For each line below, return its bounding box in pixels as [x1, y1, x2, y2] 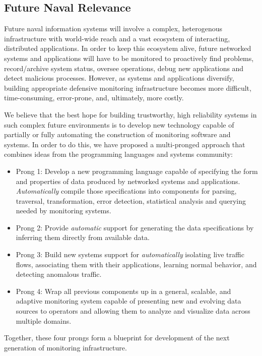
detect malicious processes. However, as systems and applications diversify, [4, 73, 234, 83]
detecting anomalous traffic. [16, 269, 102, 279]
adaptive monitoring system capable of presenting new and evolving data [16, 295, 241, 306]
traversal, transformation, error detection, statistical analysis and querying [16, 195, 246, 206]
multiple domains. [16, 315, 72, 326]
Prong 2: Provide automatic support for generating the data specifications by [16, 222, 254, 232]
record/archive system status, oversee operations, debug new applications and [4, 63, 244, 73]
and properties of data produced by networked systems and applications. [16, 175, 240, 186]
